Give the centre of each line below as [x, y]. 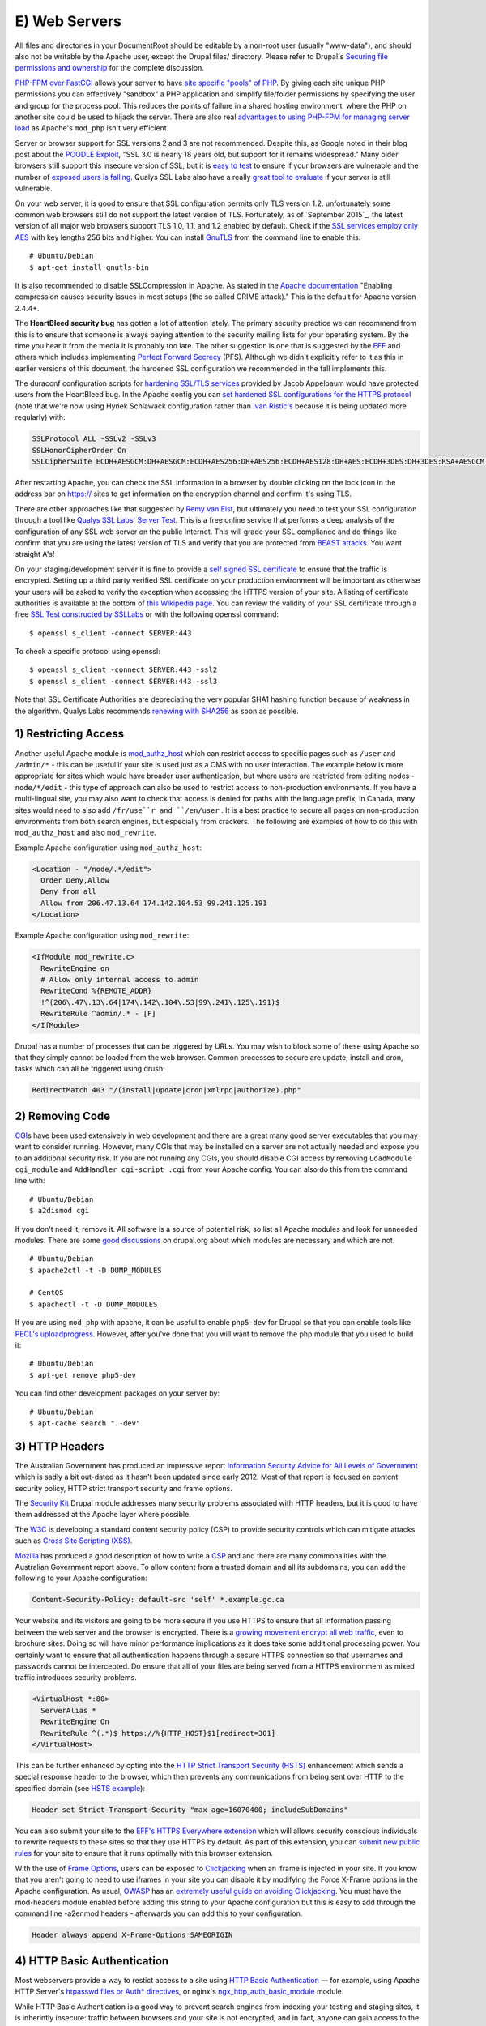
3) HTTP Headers [60, 1446]
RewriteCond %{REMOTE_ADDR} [96, 991]
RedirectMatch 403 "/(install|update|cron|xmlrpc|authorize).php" [166, 1090]
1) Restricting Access [70, 734]
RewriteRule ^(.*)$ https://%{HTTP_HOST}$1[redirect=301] [158, 1733]
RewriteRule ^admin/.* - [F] [99, 1014]
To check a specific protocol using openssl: [88, 652]
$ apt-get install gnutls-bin [90, 267]
